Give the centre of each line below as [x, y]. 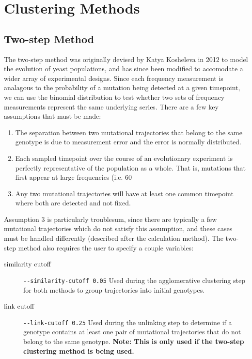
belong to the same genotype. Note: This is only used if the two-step [134, 341]
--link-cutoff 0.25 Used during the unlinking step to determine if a [128, 322]
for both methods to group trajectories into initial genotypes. [114, 289]
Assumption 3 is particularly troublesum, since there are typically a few [110, 219]
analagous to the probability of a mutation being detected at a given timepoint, [122, 87]
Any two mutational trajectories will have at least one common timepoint [124, 193]
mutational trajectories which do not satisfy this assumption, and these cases [118, 228]
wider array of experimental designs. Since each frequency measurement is [114, 78]
